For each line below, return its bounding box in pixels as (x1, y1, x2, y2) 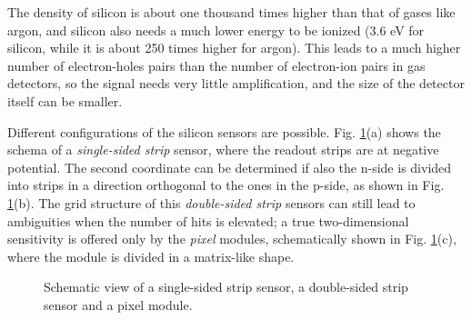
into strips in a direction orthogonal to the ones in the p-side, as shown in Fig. (7, 175, 445, 195)
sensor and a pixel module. (44, 295, 193, 314)
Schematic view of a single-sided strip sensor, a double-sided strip (44, 277, 408, 296)
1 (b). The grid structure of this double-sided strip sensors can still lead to (7, 193, 416, 212)
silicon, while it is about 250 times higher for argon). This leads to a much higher (7, 38, 461, 57)
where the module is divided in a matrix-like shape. (7, 246, 295, 265)
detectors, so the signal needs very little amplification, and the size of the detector (7, 74, 465, 93)
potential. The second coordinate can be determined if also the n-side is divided (7, 157, 452, 176)
